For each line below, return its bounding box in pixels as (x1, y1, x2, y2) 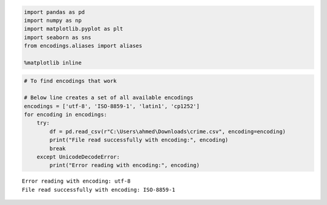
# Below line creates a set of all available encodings (24, 94, 194, 101)
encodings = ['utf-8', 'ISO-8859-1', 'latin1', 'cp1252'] (24, 103, 200, 109)
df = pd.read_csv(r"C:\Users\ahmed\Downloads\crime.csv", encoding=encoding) (49, 128, 286, 135)
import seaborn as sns (24, 34, 91, 41)
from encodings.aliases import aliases (24, 42, 142, 50)
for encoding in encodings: (24, 111, 107, 118)
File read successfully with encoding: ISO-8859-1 (22, 186, 176, 193)
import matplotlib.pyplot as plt (24, 25, 124, 33)
